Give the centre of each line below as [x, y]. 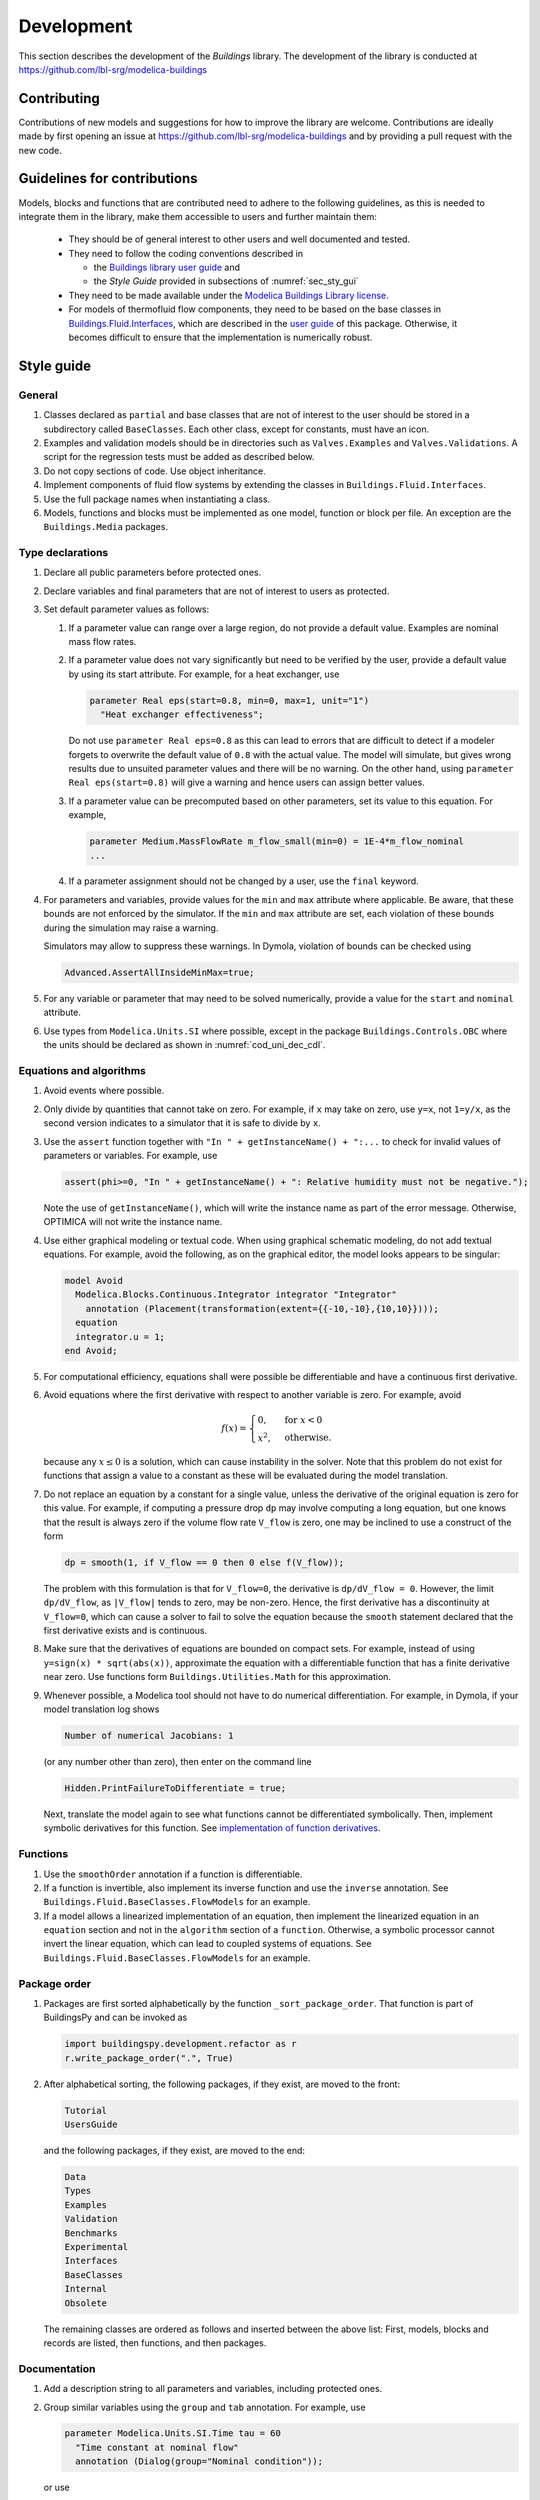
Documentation [57, 2368]
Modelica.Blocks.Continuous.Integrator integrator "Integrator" [236, 1294]
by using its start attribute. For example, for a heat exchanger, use [204, 674]
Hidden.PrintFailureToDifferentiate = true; [175, 1788]
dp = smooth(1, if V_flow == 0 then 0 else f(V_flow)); [204, 1562]
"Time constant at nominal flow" [157, 2447]
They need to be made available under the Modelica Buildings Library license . [228, 295]
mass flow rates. [102, 642]
